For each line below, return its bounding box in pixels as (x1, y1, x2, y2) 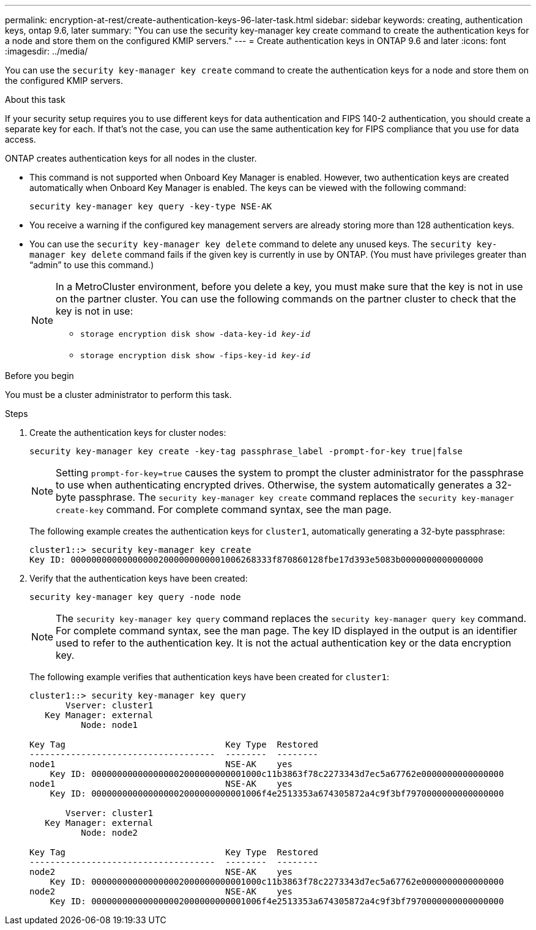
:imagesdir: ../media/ (5, 46, 88, 56)
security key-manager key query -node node (29, 592, 241, 602)
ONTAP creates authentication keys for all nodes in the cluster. (5, 153, 257, 163)
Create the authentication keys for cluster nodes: (29, 427, 226, 438)
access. (5, 134, 36, 144)
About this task (5, 94, 65, 105)
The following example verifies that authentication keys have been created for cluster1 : (29, 672, 390, 682)
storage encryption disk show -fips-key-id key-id (80, 351, 310, 360)
